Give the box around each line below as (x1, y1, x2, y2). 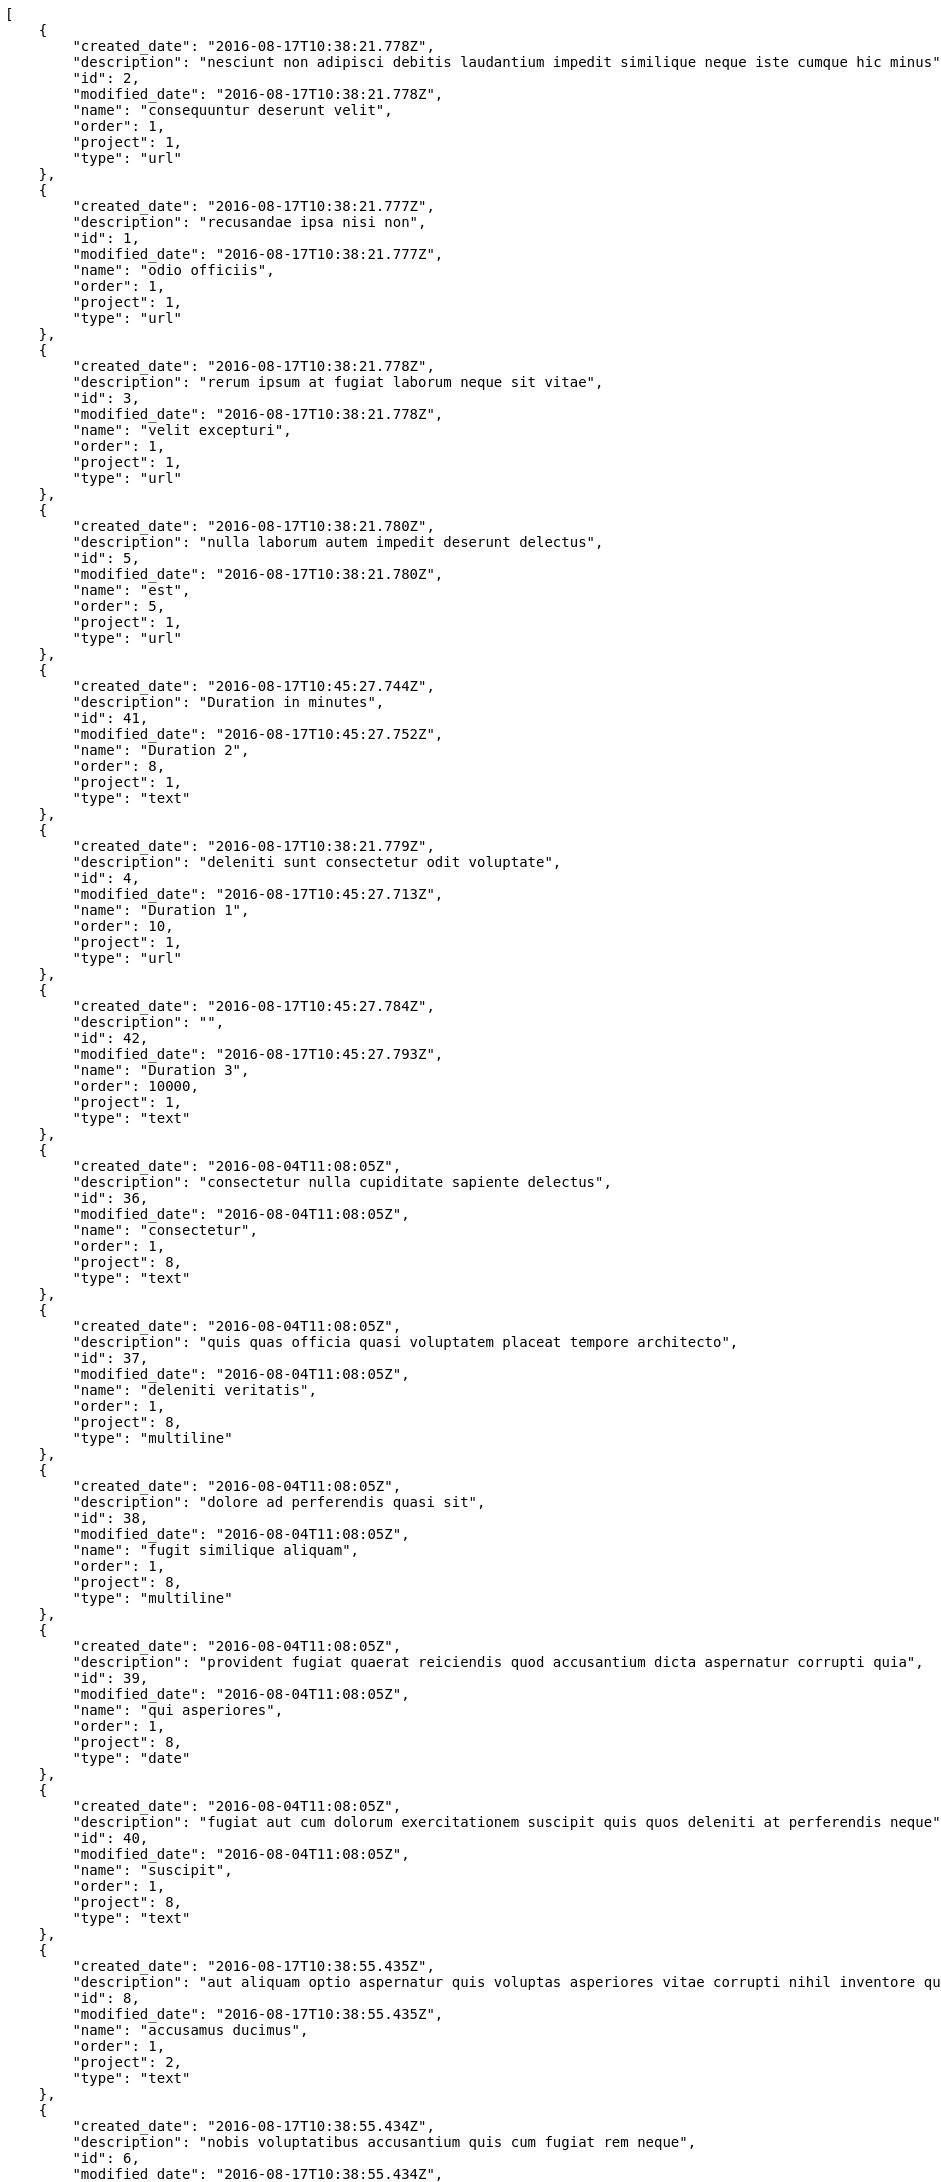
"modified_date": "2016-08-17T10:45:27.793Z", (72, 1046, 444, 1062)
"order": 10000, (72, 1078, 199, 1094)
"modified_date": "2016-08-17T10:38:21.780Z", (72, 566, 444, 582)
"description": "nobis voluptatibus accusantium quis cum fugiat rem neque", (72, 2134, 697, 2150)
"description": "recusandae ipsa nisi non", (72, 214, 427, 230)
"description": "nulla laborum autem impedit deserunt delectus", (72, 534, 604, 550)
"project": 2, (72, 2054, 183, 2070)
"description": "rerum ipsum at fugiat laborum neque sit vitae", (72, 374, 604, 390)
